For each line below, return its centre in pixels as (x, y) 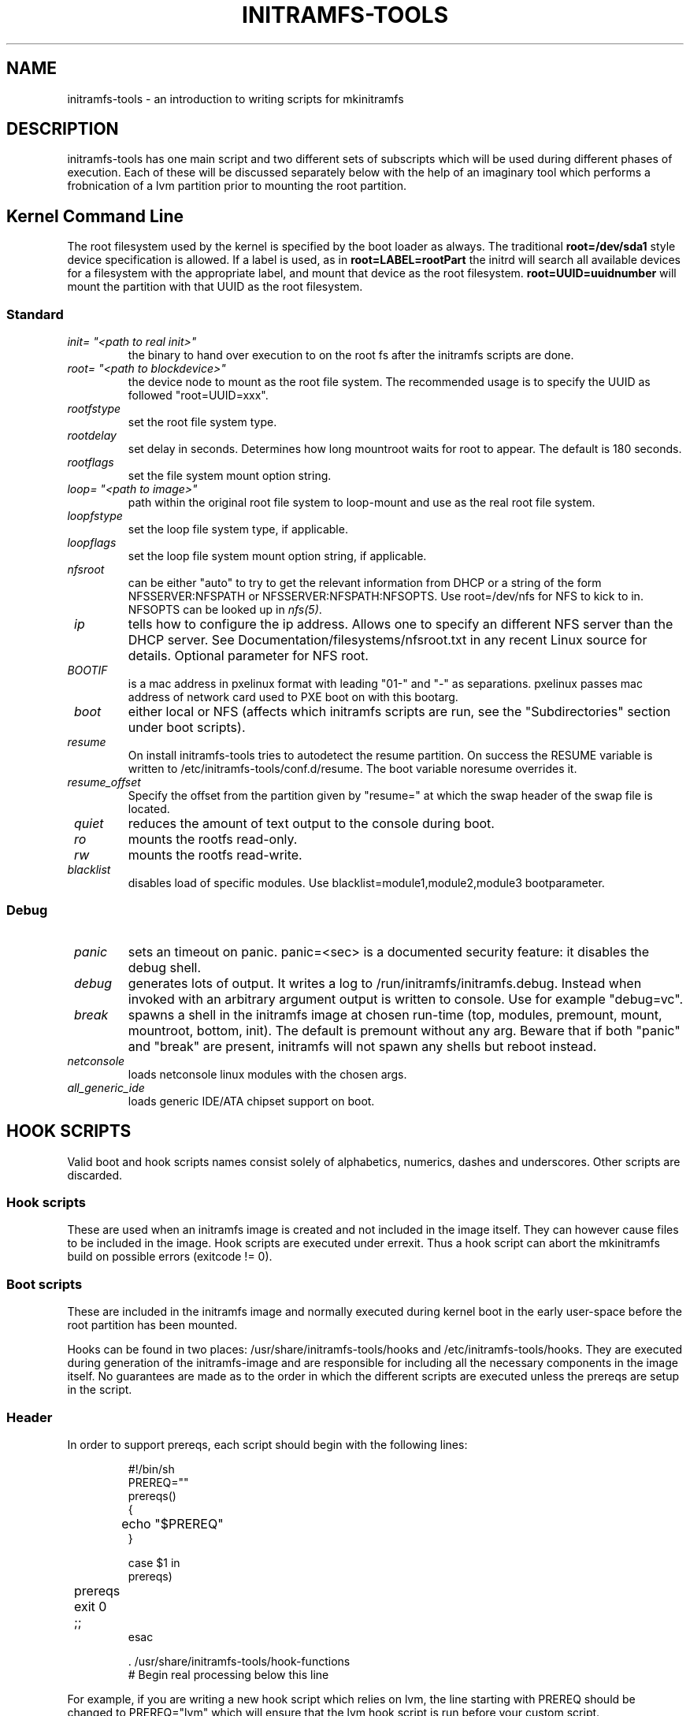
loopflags (92, 543)
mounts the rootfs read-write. (215, 855)
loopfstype (95, 516)
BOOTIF (87, 670)
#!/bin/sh (151, 1469)
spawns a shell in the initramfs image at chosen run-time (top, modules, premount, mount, (395, 1014)
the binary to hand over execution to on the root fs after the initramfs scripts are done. (351, 355)
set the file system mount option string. (230, 476)
